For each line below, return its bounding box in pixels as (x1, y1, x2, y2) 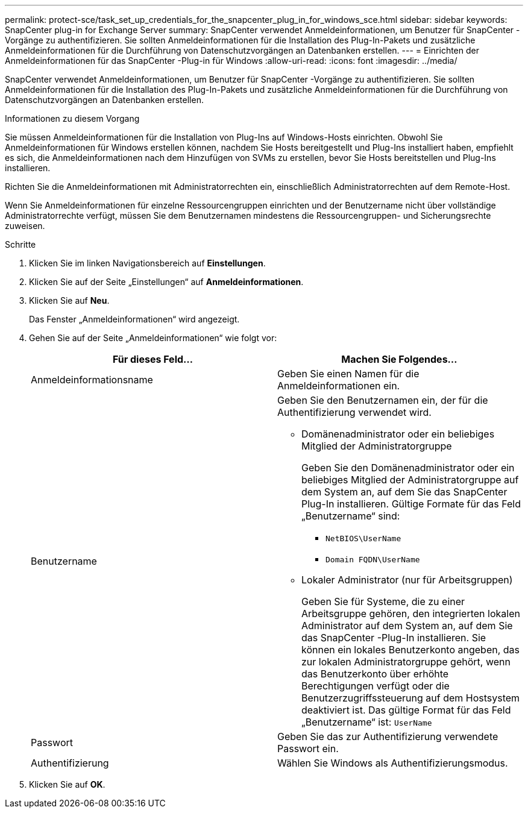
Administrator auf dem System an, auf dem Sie (301, 620, 513, 632)
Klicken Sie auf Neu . (29, 295, 110, 306)
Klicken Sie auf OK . (29, 779, 105, 789)
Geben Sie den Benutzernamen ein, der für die (277, 394, 488, 406)
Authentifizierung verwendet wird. (277, 406, 432, 418)
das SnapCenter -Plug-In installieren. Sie (301, 632, 486, 644)
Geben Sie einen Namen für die (277, 368, 420, 380)
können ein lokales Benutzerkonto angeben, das (301, 644, 520, 656)
